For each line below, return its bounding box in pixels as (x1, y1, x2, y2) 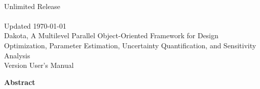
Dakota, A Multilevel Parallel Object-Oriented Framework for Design (4, 30, 219, 41)
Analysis (4, 50, 30, 60)
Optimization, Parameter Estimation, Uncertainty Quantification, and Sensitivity (4, 40, 256, 50)
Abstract (4, 76, 35, 87)
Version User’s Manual (4, 60, 74, 70)
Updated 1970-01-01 (4, 20, 66, 31)
